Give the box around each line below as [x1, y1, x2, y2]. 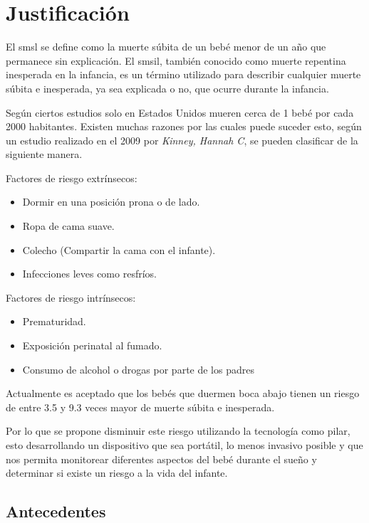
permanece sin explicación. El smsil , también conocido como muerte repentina [6, 53, 346, 68]
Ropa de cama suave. [22, 218, 115, 233]
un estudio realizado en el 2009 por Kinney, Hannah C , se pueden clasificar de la [6, 132, 358, 147]
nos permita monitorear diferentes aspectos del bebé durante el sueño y [6, 451, 317, 466]
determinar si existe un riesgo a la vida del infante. [6, 465, 228, 480]
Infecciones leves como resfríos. [22, 266, 157, 281]
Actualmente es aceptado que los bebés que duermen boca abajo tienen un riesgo [6, 386, 360, 401]
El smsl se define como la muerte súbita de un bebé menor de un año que [6, 39, 326, 54]
